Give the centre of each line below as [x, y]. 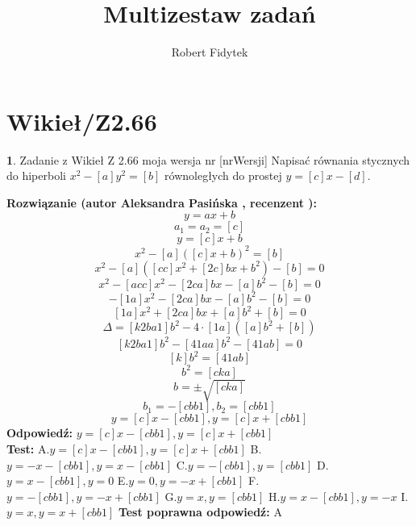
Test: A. [28, 449]
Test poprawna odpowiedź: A [200, 512]
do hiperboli [36, 175]
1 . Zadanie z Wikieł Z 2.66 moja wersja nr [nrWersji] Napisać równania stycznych [208, 159]
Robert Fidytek [210, 52]
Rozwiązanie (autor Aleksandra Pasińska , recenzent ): [162, 202]
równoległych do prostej [223, 175]
